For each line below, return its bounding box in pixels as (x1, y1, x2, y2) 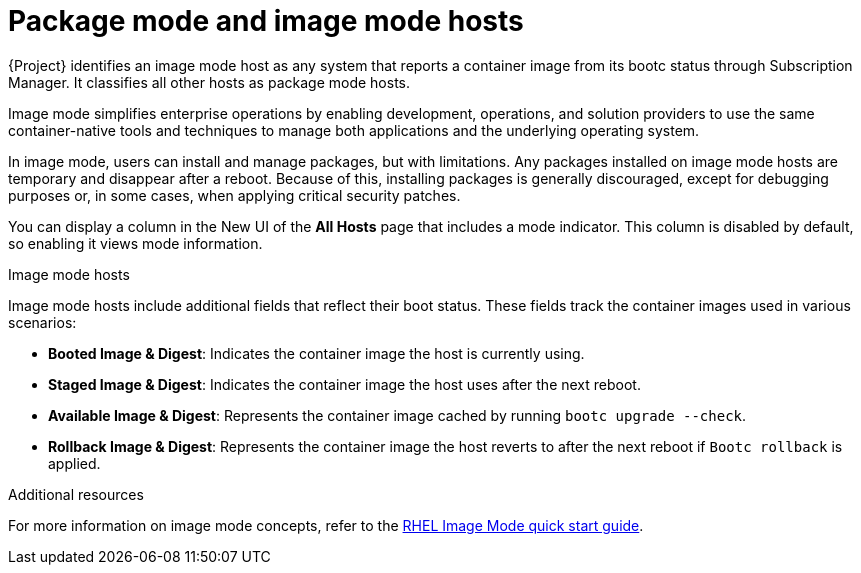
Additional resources (8, 485, 144, 503)
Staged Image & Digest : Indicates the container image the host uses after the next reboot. (48, 375, 641, 393)
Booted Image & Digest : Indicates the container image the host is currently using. (48, 344, 585, 362)
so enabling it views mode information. (8, 234, 263, 252)
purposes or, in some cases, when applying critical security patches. (8, 186, 461, 204)
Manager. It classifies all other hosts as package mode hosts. (8, 73, 411, 91)
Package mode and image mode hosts (8, 4, 524, 38)
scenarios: (8, 313, 77, 331)
